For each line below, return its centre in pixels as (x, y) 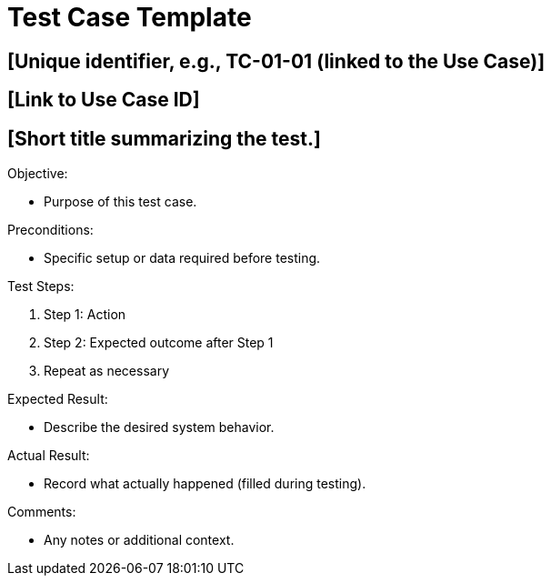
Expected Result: (58, 399)
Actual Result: (49, 456)
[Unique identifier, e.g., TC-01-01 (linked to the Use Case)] (276, 61)
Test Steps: (41, 286)
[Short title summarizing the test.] (164, 138)
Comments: (42, 512)
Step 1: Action (85, 315)
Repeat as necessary (106, 371)
